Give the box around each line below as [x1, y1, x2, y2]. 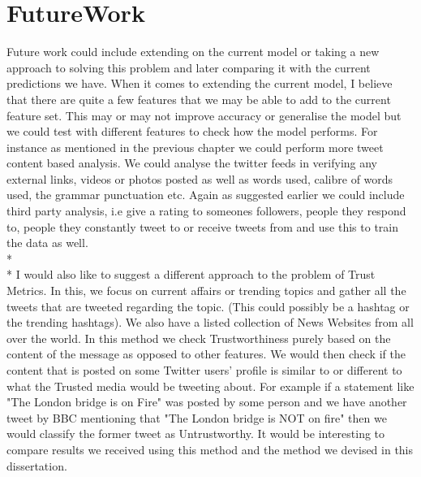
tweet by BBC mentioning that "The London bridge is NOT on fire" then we [6, 409, 387, 426]
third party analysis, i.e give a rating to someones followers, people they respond [6, 202, 406, 219]
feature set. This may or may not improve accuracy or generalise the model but [6, 106, 402, 124]
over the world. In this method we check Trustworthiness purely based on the [6, 329, 391, 346]
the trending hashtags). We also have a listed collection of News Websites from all [6, 314, 414, 331]
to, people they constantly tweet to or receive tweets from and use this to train [6, 218, 399, 235]
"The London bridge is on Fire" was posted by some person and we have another [6, 393, 407, 410]
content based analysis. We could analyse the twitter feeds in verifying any [6, 154, 378, 171]
